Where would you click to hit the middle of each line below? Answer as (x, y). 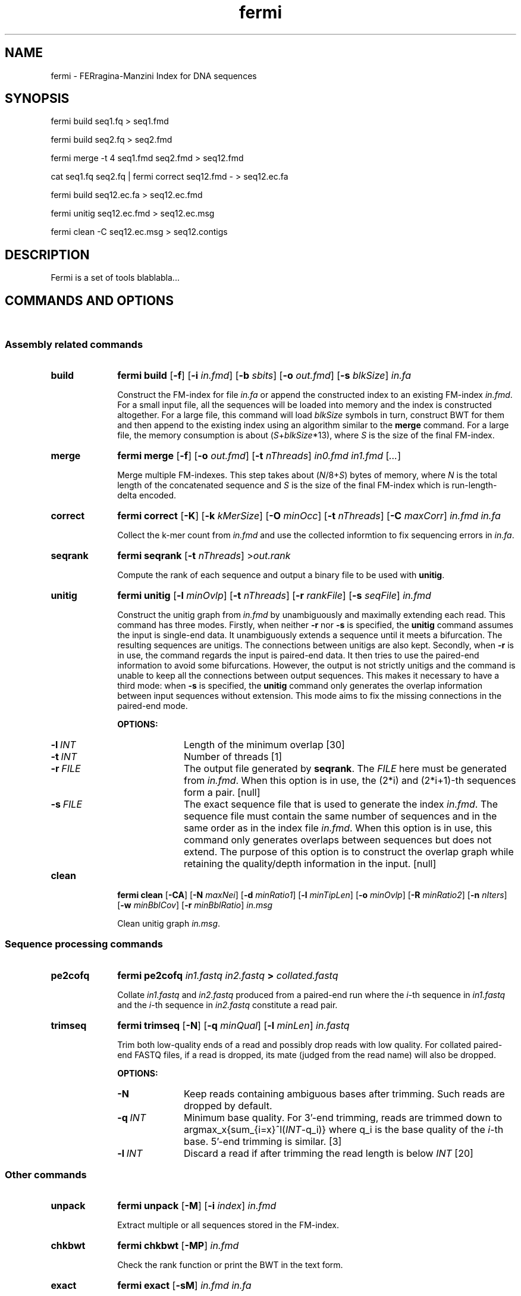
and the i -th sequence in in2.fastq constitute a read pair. (227, 1005)
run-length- (474, 485)
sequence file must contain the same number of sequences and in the (340, 816)
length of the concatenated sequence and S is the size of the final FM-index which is (283, 485)
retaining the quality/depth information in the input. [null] (310, 863)
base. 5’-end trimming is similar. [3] (263, 1141)
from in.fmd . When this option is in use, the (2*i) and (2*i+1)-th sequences (350, 780)
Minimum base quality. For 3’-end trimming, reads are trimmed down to (343, 1117)
